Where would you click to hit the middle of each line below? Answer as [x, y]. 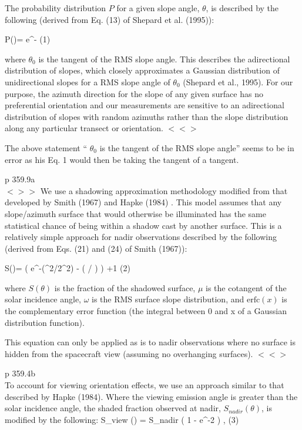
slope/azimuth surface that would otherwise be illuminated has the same [135, 213]
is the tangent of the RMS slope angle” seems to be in [197, 147]
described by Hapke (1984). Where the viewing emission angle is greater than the [151, 396]
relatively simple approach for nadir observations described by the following [141, 237]
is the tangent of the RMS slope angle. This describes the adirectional [164, 59]
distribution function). [45, 322]
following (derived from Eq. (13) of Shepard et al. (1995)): [110, 19]
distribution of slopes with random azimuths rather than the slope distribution [147, 116]
